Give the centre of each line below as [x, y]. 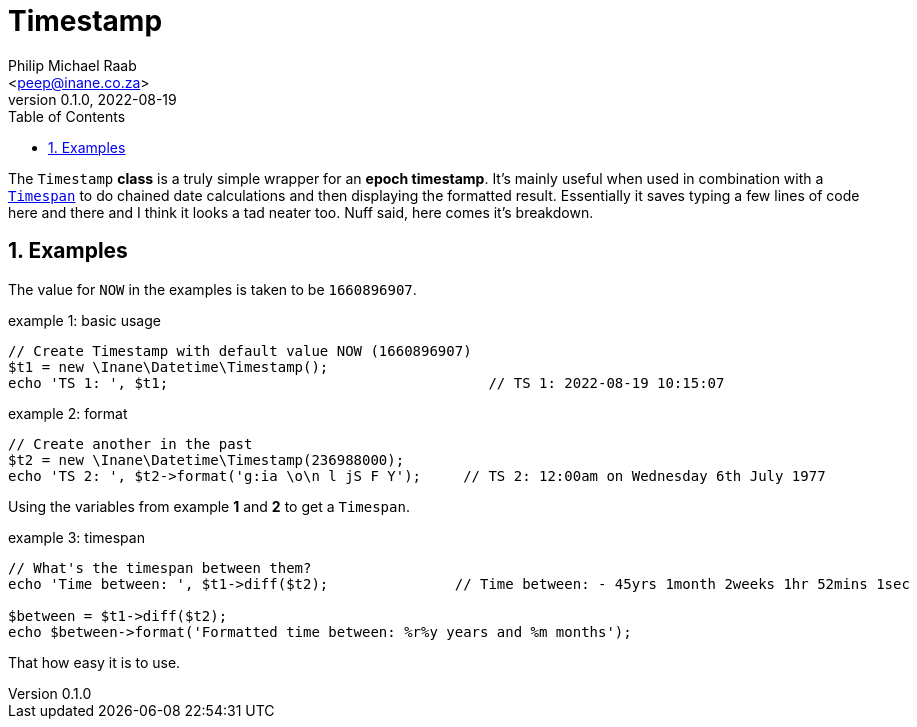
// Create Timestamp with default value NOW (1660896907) [240, 350]
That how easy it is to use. [94, 662]
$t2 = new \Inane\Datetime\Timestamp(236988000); [206, 459]
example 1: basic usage [84, 320]
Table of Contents [67, 116]
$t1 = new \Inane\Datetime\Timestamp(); [168, 366]
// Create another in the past [130, 443]
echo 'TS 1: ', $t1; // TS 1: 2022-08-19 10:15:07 [366, 382]
